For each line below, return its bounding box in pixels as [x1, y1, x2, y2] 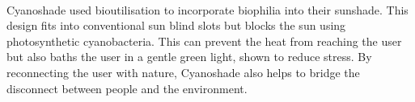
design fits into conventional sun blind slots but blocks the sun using [6, 17, 346, 34]
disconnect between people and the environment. [6, 80, 248, 96]
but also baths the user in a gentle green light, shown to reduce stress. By [6, 48, 372, 65]
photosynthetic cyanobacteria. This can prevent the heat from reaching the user [6, 32, 402, 49]
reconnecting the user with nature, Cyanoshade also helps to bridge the [6, 63, 360, 80]
